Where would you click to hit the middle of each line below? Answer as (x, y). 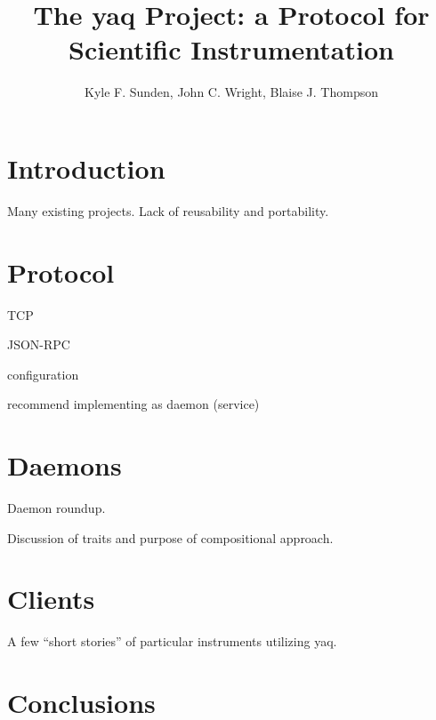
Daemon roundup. (57, 508)
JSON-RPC (39, 344)
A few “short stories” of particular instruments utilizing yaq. (172, 641)
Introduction (86, 168)
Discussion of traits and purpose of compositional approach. (170, 537)
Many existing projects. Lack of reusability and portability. (168, 210)
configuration (43, 374)
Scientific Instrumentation (231, 49)
